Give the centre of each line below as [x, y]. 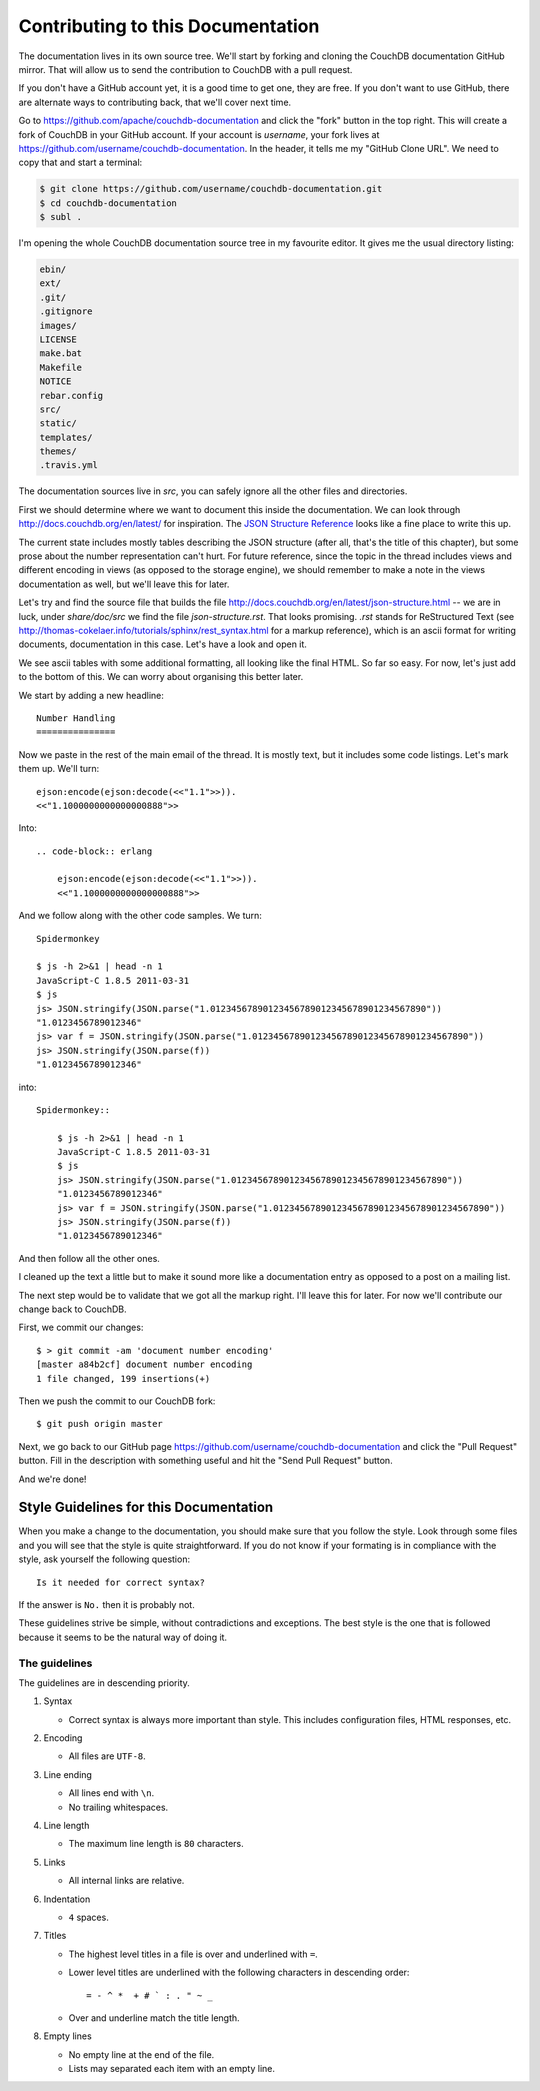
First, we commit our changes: [81, 1327]
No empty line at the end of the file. [141, 2054]
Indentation [67, 1899]
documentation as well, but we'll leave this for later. [124, 584]
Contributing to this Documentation [169, 26]
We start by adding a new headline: [91, 695]
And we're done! [52, 1479]
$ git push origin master [100, 1424]
